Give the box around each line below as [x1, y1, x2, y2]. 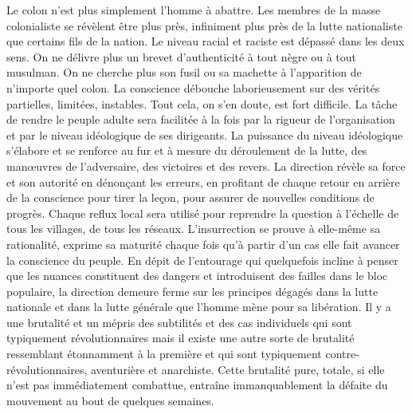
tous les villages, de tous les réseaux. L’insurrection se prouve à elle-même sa [6, 220, 381, 237]
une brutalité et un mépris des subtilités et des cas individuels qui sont [6, 313, 352, 330]
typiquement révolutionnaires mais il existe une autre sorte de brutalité [6, 329, 355, 346]
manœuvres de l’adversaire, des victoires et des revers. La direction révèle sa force [6, 157, 406, 174]
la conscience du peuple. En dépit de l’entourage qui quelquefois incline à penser [6, 251, 398, 268]
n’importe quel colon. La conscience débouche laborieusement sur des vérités [6, 79, 380, 96]
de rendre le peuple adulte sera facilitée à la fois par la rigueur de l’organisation [6, 111, 395, 128]
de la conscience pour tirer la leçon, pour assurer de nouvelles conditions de [6, 189, 375, 206]
